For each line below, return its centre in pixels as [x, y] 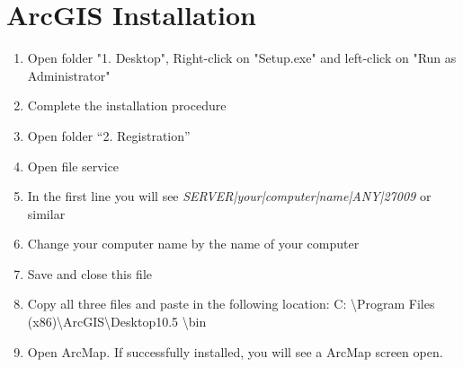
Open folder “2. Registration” [109, 135]
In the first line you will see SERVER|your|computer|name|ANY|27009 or [229, 196]
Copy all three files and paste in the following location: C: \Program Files [231, 304]
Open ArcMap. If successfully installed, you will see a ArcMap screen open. [235, 351]
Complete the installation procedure [127, 105]
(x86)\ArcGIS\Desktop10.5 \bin [117, 322]
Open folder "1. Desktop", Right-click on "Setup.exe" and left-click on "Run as [242, 58]
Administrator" [69, 75]
